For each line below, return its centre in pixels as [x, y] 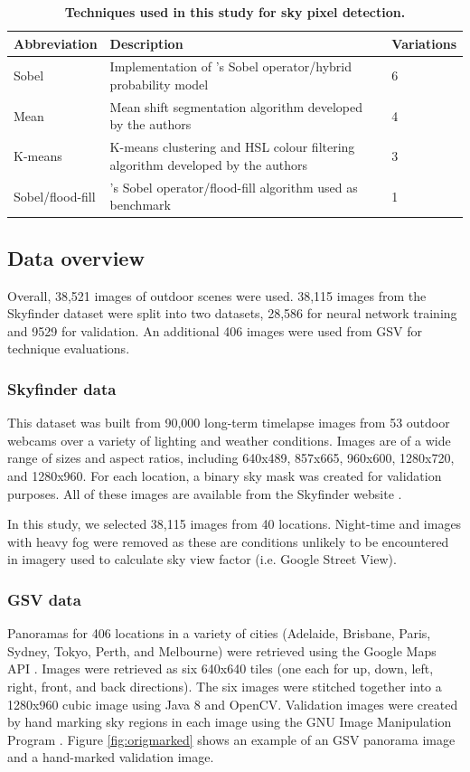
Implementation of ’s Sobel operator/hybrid [231, 66]
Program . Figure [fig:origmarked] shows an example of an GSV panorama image [231, 739]
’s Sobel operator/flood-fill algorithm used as [234, 187]
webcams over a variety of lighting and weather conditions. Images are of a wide [229, 440]
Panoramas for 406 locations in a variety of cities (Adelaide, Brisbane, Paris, [219, 633]
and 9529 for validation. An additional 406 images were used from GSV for [215, 330]
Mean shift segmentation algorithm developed [236, 106]
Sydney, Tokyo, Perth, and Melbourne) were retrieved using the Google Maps [222, 650]
